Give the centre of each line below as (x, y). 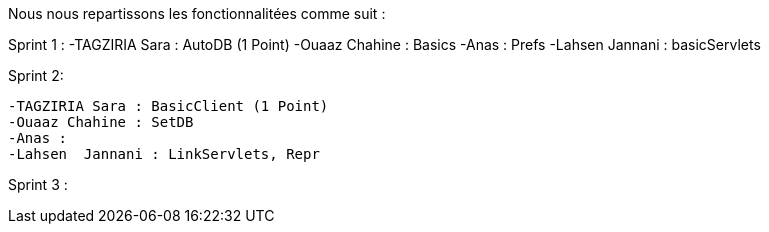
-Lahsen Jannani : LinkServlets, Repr (164, 154)
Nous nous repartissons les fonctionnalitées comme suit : (197, 13)
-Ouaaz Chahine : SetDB (101, 122)
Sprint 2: (36, 75)
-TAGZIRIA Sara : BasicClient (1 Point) (168, 106)
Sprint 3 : (38, 184)
